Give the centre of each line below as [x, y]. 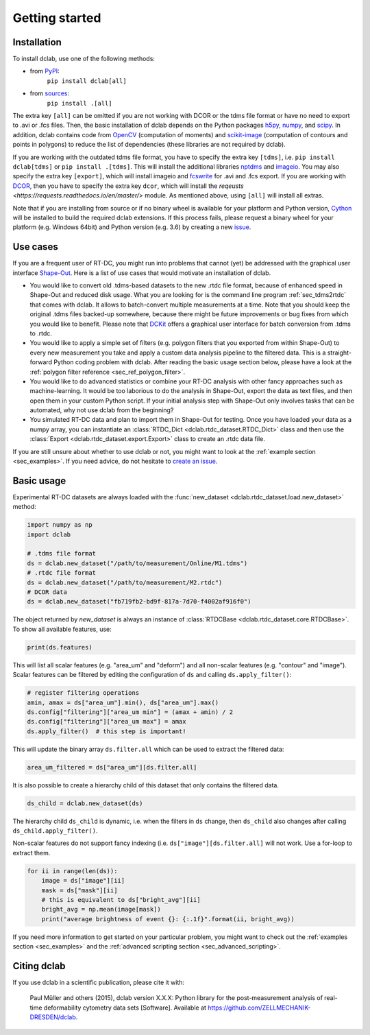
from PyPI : [45, 71]
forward [41, 362]
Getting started [57, 18]
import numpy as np [60, 525]
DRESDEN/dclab [53, 1017]
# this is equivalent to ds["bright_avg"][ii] [121, 900]
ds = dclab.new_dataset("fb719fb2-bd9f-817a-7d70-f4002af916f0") [139, 602]
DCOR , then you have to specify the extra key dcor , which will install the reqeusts [128, 186]
